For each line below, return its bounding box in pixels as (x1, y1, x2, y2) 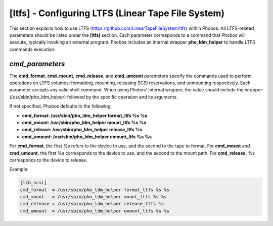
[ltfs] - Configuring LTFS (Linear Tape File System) (9, 8, 225, 19)
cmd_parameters (9, 60, 65, 68)
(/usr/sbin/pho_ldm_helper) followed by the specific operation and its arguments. (9, 94, 178, 100)
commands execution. (9, 46, 56, 52)
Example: (9, 166, 29, 173)
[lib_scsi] (20, 180, 47, 186)
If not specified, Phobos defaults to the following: (9, 103, 112, 109)
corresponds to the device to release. (9, 157, 88, 163)
